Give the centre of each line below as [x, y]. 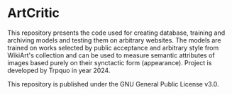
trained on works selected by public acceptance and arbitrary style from [113, 47]
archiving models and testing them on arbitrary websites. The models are [114, 40]
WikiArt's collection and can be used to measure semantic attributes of [111, 55]
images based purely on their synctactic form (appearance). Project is [110, 62]
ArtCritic [34, 13]
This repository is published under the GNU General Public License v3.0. [113, 84]
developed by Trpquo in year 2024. [59, 70]
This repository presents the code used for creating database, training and [116, 33]
